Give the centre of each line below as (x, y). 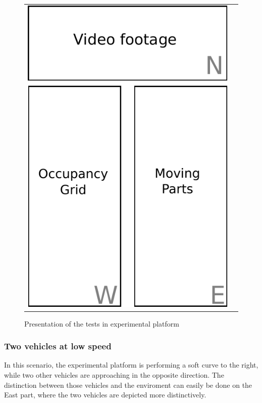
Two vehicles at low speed (58, 346)
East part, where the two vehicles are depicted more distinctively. (105, 395)
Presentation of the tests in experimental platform (102, 323)
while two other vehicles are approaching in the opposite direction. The (114, 374)
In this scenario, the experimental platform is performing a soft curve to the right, (131, 365)
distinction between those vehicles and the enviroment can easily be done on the (128, 385)
